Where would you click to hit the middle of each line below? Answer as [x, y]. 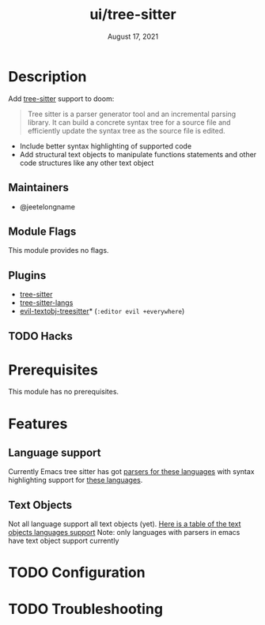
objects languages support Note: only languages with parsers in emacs [124, 533]
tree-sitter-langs [46, 303]
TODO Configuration [77, 572]
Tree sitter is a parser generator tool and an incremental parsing [132, 114]
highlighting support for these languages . [76, 480]
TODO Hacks [41, 336]
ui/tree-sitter [133, 15]
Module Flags [42, 231]
